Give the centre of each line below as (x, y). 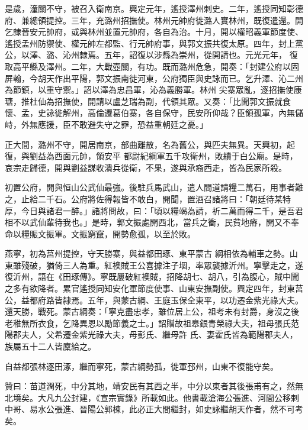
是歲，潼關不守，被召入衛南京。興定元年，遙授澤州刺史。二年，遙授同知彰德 (154, 8)
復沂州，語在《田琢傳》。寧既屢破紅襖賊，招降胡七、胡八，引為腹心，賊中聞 (152, 277)
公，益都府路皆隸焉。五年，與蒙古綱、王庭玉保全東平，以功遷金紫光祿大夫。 (154, 300)
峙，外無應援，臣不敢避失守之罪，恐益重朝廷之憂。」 (106, 124)
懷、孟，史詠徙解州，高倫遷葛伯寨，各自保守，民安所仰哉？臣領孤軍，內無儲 (154, 113)
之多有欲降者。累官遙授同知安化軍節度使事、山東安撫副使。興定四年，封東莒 (154, 288)
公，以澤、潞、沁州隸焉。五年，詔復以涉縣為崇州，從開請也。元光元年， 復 (151, 55)
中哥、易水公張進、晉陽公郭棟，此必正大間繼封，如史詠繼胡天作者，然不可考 (154, 409)
